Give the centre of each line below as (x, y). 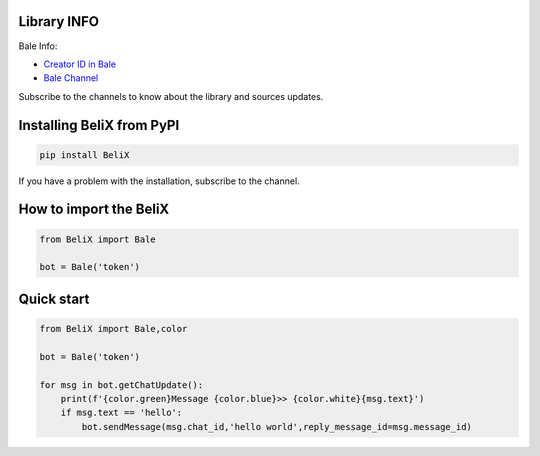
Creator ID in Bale (80, 64)
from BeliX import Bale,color (113, 329)
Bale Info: (38, 46)
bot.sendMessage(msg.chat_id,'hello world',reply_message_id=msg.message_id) (276, 426)
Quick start (54, 298)
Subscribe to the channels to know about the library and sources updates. (171, 96)
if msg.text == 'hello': (121, 413)
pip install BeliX (84, 154)
